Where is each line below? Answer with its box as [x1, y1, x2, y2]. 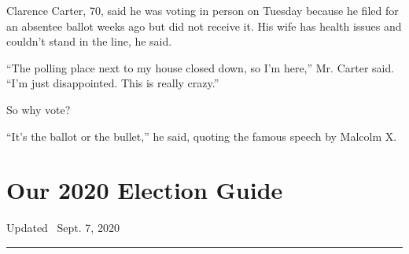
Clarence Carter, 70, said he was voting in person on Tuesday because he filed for [6, 2, 399, 18]
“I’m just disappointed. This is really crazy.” [6, 75, 219, 91]
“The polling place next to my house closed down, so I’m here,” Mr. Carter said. [6, 59, 395, 75]
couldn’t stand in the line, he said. [6, 33, 172, 50]
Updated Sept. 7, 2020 [6, 219, 120, 236]
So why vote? [6, 101, 71, 117]
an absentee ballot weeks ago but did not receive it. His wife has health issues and [6, 17, 402, 34]
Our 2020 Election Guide [6, 174, 283, 206]
